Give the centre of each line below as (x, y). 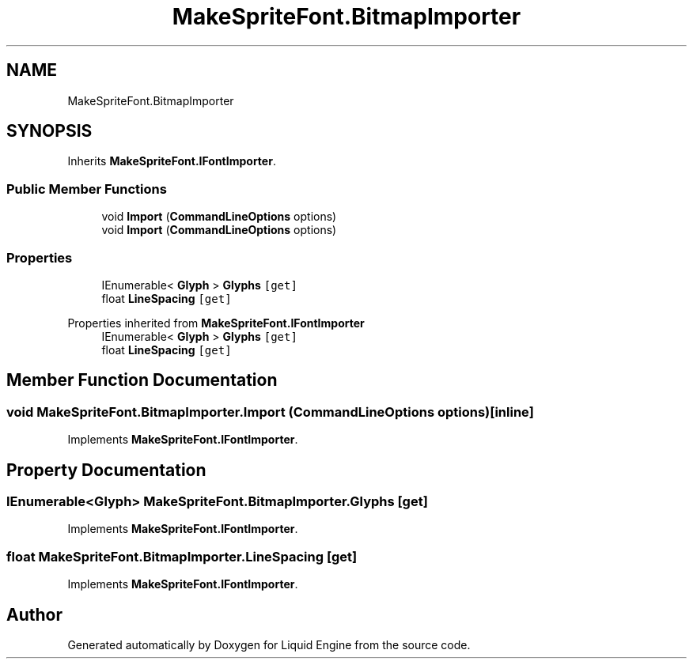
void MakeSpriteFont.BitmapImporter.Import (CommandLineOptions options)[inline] (270, 412)
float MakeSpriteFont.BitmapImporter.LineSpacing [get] (182, 556)
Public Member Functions (87, 189)
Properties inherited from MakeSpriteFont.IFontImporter (216, 323)
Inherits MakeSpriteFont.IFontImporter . (172, 161)
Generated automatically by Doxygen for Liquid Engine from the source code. (269, 644)
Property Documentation (106, 470)
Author (34, 614)
